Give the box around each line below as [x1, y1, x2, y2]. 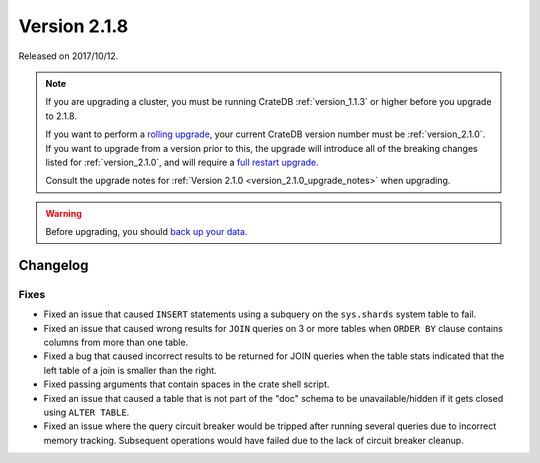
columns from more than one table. [43, 336, 189, 348]
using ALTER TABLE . [43, 406, 130, 418]
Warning [45, 207, 82, 219]
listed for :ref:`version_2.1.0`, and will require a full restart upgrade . [45, 156, 319, 168]
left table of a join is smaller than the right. [43, 364, 217, 376]
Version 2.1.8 [18, 15, 129, 37]
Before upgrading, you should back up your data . [45, 226, 248, 238]
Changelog [18, 256, 89, 274]
